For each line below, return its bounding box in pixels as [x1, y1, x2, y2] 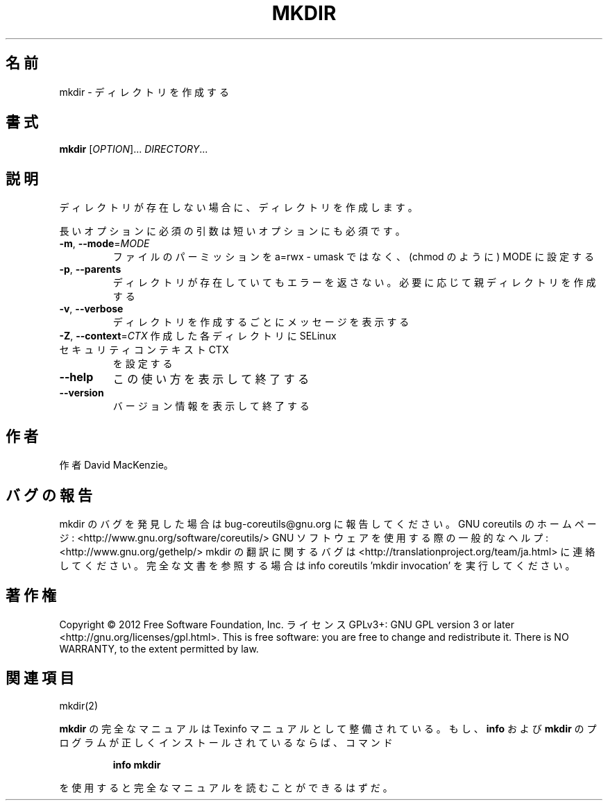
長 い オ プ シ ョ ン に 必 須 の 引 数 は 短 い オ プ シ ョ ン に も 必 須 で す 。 [59, 225, 405, 237]
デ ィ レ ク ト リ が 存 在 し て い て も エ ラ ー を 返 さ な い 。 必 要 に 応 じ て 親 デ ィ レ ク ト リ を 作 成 [112, 276, 596, 289]
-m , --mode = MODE [59, 237, 150, 250]
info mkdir [112, 758, 161, 771]
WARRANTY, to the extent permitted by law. [59, 642, 259, 655]
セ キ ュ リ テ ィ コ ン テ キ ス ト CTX [59, 344, 229, 356]
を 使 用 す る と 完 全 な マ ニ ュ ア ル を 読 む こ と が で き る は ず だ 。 [59, 781, 393, 794]
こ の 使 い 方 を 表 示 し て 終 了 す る [112, 372, 310, 387]
